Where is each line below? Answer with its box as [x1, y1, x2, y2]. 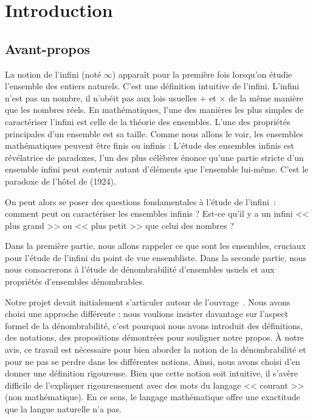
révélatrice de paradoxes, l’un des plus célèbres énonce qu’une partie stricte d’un [5, 151, 304, 163]
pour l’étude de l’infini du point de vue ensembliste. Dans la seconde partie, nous [5, 251, 307, 264]
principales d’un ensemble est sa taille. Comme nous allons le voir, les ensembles [5, 127, 303, 140]
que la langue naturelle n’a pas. [5, 403, 122, 415]
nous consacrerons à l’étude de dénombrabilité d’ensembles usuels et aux [5, 263, 275, 276]
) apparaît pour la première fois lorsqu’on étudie [112, 67, 292, 80]
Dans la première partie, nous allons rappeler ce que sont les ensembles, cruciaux [5, 239, 306, 252]
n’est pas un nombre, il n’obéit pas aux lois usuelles [5, 91, 197, 104]
